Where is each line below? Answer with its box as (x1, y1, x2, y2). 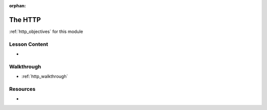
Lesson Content (9, 41, 48, 48)
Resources (9, 85, 36, 92)
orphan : (9, 3, 26, 8)
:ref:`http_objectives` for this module (9, 28, 84, 34)
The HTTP (9, 15, 41, 24)
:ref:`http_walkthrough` (21, 74, 68, 80)
